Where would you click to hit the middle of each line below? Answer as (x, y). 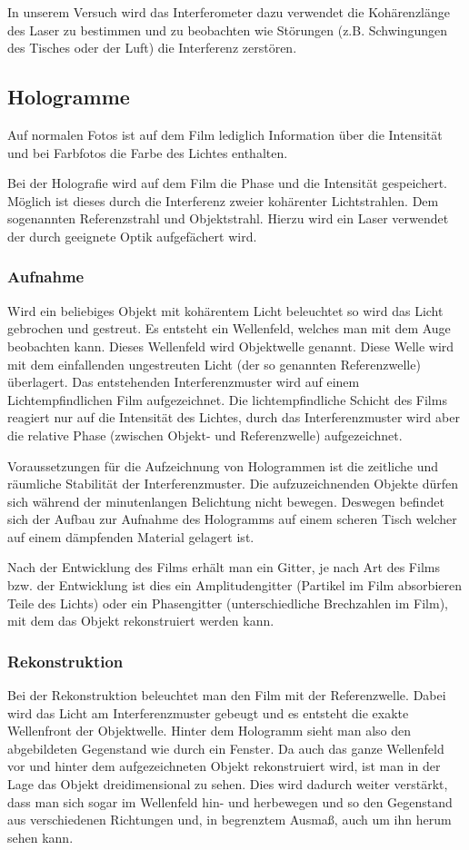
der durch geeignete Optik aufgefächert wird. (132, 236)
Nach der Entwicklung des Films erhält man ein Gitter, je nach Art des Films (224, 567)
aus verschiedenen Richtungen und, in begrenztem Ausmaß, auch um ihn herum (230, 820)
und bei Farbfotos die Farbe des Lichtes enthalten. (148, 152)
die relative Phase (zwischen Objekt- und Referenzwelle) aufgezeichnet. (205, 435)
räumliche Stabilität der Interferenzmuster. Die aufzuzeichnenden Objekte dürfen (233, 484)
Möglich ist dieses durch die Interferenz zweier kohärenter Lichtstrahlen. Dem (223, 200)
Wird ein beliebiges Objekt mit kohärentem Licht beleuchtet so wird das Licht (225, 310)
